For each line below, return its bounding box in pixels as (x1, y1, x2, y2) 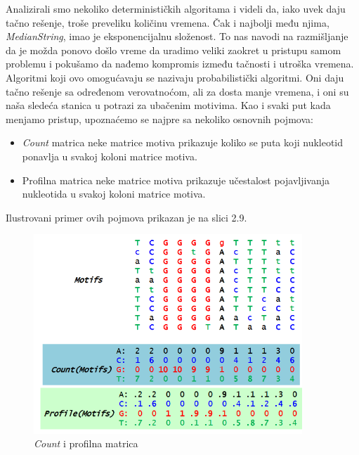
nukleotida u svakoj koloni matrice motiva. (22, 186, 206, 201)
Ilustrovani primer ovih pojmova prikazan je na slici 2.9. (6, 210, 247, 224)
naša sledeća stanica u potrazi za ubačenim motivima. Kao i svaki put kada (6, 98, 331, 113)
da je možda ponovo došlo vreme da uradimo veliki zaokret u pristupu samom (6, 42, 341, 57)
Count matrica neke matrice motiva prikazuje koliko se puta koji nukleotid (22, 135, 344, 150)
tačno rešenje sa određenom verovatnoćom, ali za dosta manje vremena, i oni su (6, 84, 349, 98)
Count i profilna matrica (34, 436, 138, 451)
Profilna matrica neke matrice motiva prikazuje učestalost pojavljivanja (22, 172, 330, 187)
